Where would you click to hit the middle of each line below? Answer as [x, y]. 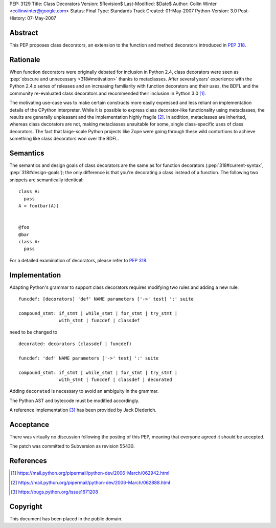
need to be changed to [33, 332]
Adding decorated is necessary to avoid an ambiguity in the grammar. [84, 391]
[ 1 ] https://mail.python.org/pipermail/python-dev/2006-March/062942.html [90, 473]
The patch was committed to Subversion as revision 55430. [72, 446]
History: [18, 18]
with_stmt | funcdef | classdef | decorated [116, 379]
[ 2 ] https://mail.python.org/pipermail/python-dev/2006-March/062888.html [91, 482]
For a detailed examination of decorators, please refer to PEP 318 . [78, 260]
